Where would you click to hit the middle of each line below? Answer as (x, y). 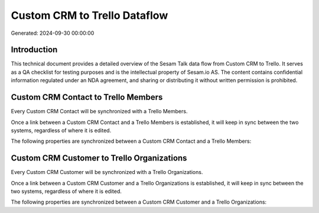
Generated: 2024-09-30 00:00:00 (53, 33)
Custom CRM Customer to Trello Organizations (99, 158)
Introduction (34, 50)
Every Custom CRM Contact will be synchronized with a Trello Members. (99, 112)
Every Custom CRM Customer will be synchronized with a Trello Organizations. (107, 172)
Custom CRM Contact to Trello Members (87, 97)
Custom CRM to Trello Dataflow (89, 15)
